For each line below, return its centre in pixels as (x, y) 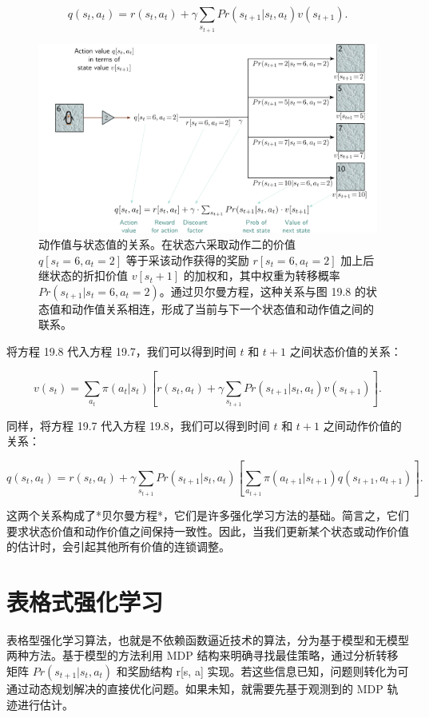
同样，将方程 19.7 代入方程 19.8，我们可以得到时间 (138, 425)
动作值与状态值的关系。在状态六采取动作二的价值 (167, 244)
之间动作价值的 (362, 425)
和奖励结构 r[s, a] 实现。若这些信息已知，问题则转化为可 (262, 671)
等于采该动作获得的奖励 (187, 259)
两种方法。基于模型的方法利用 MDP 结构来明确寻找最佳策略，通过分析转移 (203, 655)
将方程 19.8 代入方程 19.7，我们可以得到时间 (121, 351)
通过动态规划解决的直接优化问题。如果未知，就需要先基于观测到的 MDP (195, 688)
